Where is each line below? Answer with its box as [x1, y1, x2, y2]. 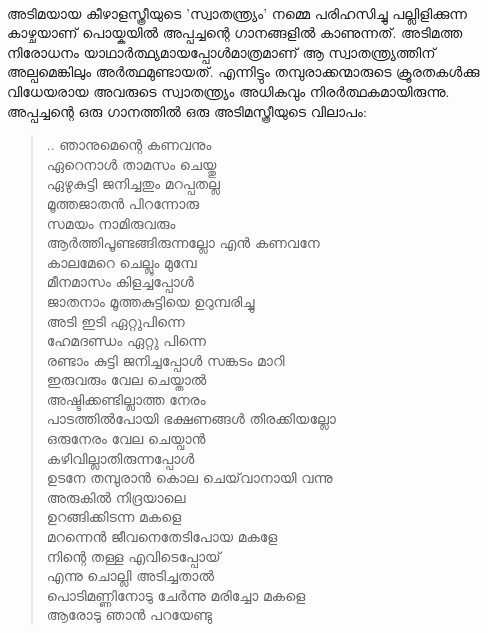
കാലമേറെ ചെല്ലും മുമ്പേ [46, 251, 197, 272]
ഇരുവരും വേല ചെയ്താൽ [46, 369, 207, 390]
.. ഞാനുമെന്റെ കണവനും [46, 134, 212, 155]
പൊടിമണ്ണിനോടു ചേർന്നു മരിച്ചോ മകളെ [46, 584, 306, 605]
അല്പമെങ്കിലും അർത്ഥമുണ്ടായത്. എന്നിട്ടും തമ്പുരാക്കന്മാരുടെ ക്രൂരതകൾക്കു [7, 61, 480, 82]
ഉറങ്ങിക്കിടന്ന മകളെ [46, 506, 182, 527]
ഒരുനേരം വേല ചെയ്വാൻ [46, 428, 206, 449]
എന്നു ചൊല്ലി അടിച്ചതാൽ [46, 565, 214, 586]
